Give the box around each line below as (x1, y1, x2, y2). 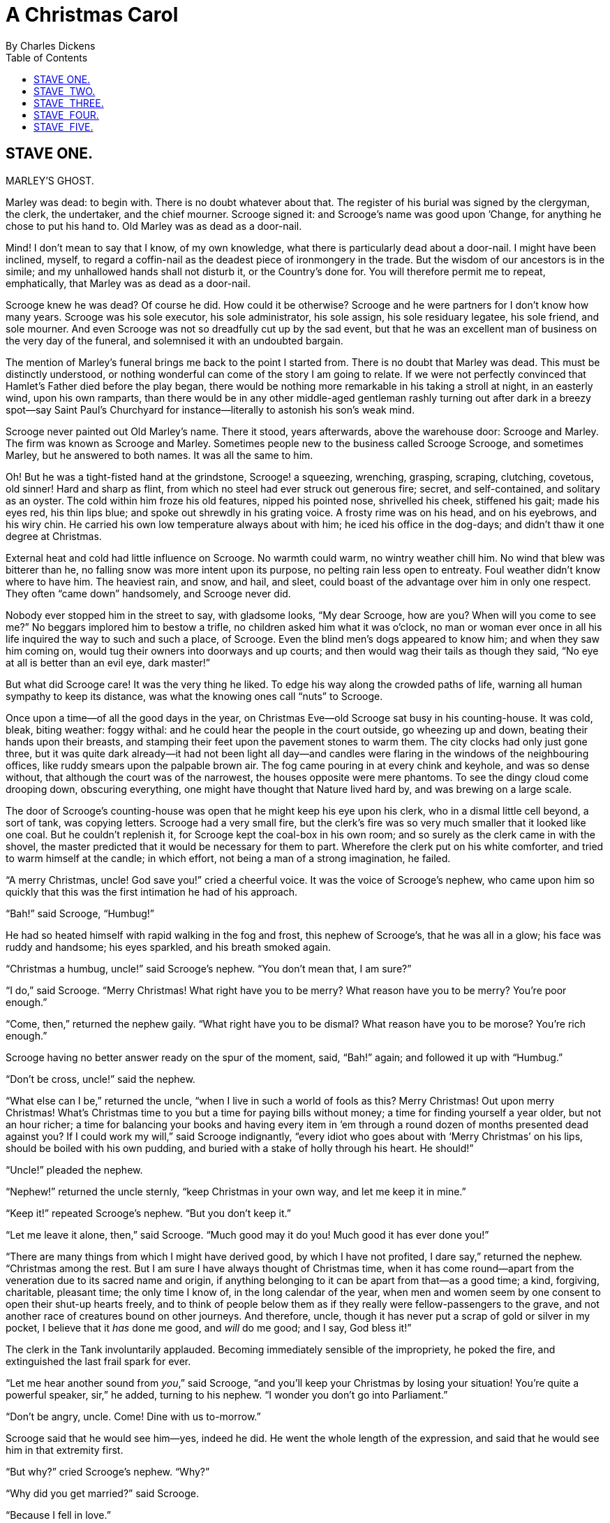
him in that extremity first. (6, 1443, 124, 1456)
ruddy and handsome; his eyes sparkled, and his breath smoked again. (6, 940, 332, 953)
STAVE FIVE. (34, 120, 94, 133)
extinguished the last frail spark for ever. (6, 1355, 191, 1367)
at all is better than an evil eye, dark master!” (6, 656, 211, 669)
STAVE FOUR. (34, 108, 99, 121)
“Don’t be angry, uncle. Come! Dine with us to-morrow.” (6, 1410, 261, 1422)
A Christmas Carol (6, 3, 179, 27)
